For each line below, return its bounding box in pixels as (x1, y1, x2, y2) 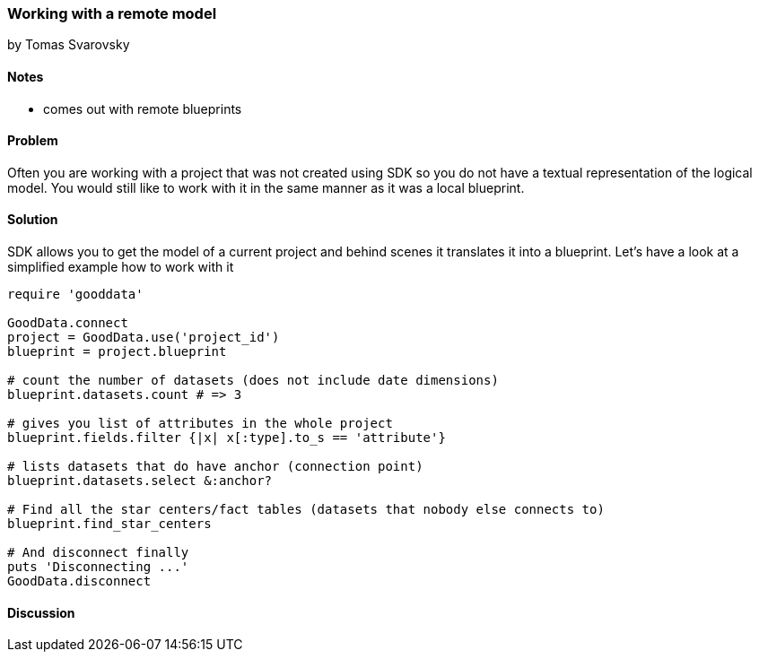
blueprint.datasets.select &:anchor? (7, 473, 273, 489)
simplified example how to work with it (7, 259, 234, 275)
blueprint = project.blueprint (7, 344, 227, 360)
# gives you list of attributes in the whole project (7, 416, 393, 431)
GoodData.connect (7, 316, 128, 331)
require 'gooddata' (7, 287, 144, 302)
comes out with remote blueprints (43, 100, 242, 117)
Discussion (7, 604, 75, 620)
